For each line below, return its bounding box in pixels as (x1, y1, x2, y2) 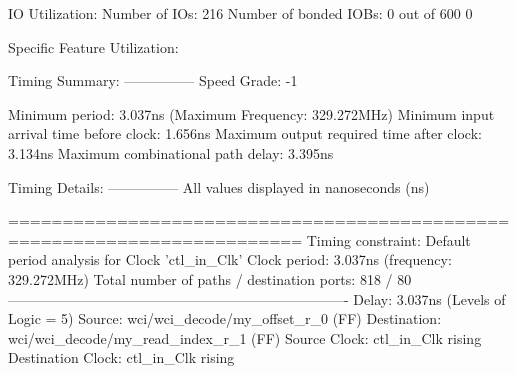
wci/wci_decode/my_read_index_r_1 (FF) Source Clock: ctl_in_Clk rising (8, 327, 482, 348)
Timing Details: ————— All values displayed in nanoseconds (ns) (8, 176, 430, 197)
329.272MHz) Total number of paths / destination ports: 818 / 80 (8, 268, 412, 289)
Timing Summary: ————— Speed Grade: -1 (8, 70, 298, 91)
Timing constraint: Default (306, 229, 471, 250)
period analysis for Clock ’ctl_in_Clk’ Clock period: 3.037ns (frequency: (8, 249, 452, 270)
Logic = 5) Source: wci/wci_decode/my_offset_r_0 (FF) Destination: (8, 308, 442, 329)
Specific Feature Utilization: (8, 36, 179, 57)
